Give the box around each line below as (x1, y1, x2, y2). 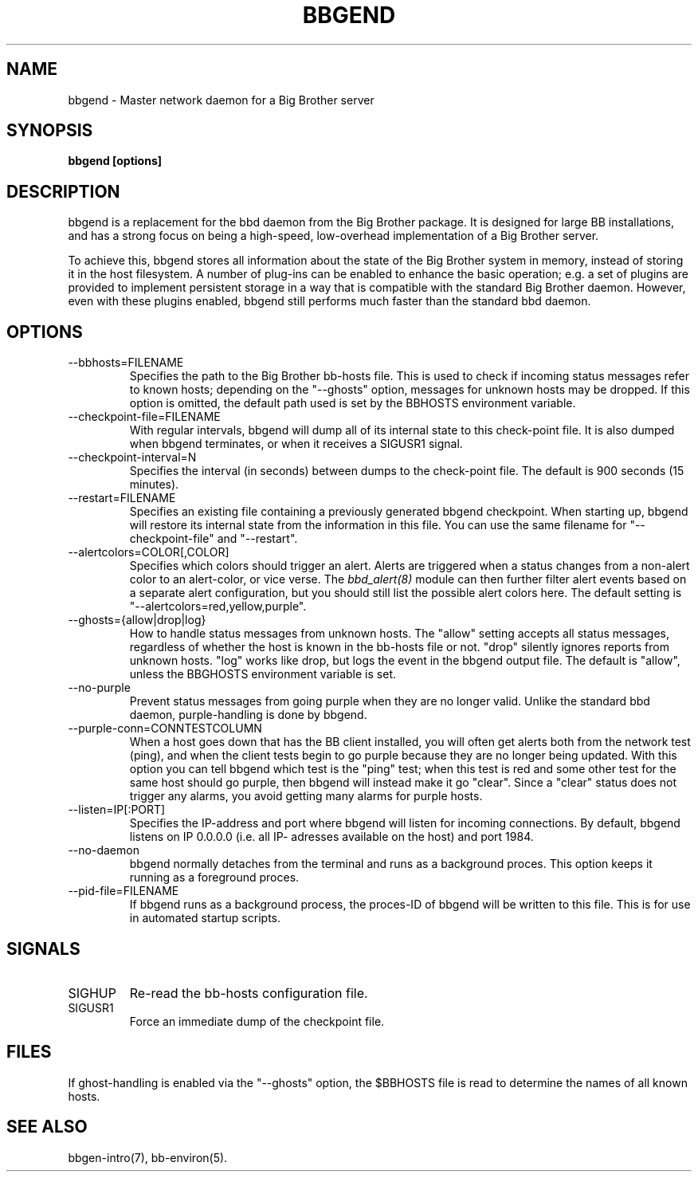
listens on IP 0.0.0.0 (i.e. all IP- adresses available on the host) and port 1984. (129, 830, 534, 844)
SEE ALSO (6, 1117, 88, 1137)
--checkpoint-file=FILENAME (68, 410, 221, 424)
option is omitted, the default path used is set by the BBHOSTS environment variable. (129, 396, 576, 410)
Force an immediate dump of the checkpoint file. (129, 1014, 385, 1028)
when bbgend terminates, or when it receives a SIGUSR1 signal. (129, 437, 463, 451)
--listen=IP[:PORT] (68, 803, 166, 817)
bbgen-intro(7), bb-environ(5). (68, 1150, 228, 1164)
